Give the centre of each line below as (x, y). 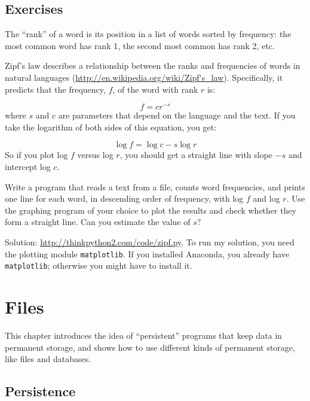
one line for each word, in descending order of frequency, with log (124, 198)
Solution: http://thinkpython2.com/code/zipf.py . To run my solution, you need (150, 242)
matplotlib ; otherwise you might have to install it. (99, 265)
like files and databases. (48, 359)
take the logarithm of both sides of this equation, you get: (111, 127)
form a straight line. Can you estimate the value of (98, 222)
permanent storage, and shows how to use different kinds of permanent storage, (150, 347)
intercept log (28, 167)
